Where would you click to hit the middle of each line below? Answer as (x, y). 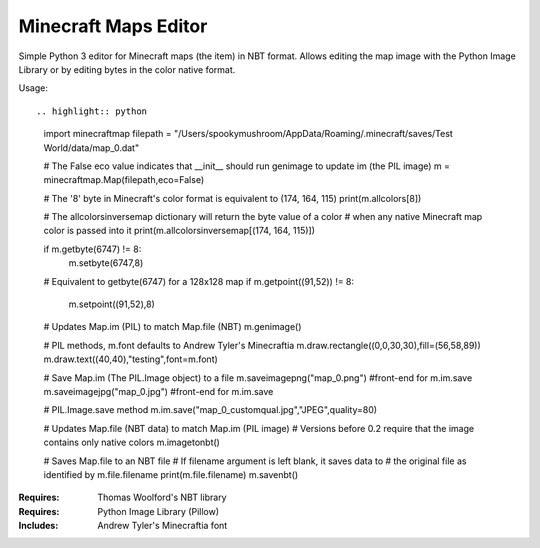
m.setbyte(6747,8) (106, 263)
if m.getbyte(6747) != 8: (92, 249)
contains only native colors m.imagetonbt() (131, 442)
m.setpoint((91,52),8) (111, 304)
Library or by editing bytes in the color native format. (127, 69)
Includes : (38, 526)
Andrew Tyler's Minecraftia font (162, 526)
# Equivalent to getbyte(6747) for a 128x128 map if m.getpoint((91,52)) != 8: (199, 281)
